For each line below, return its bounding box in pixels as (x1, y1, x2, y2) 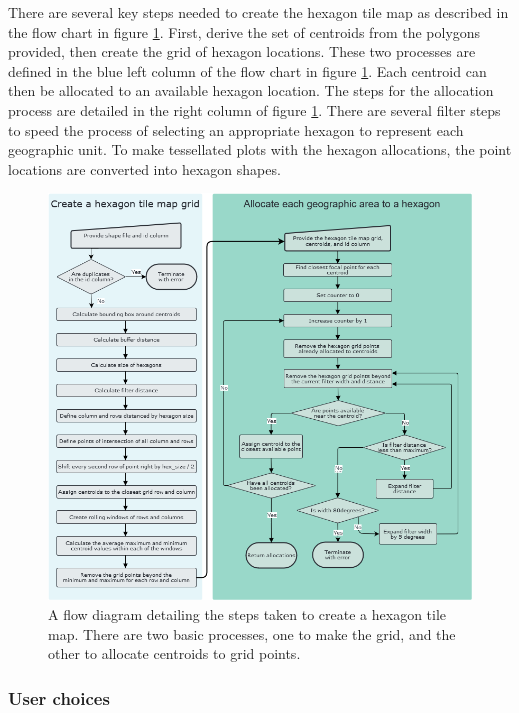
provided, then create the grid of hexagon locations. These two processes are (8, 41, 476, 62)
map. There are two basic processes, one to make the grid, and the (48, 623, 456, 644)
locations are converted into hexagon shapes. (8, 158, 281, 179)
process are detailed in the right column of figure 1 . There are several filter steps (8, 99, 501, 120)
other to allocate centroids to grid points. (48, 643, 301, 664)
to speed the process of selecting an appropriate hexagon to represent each (8, 119, 464, 140)
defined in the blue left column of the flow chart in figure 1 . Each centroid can (8, 60, 487, 81)
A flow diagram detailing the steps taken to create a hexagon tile (48, 604, 447, 625)
